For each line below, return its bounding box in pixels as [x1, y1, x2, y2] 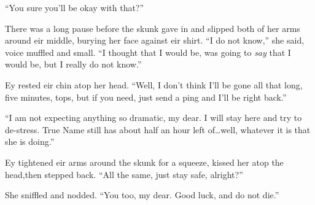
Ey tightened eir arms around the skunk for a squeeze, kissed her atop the [5, 155, 284, 168]
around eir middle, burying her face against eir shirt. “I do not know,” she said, [5, 34, 305, 47]
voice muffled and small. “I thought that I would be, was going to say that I [5, 45, 291, 58]
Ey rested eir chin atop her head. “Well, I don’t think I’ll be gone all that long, [5, 78, 303, 91]
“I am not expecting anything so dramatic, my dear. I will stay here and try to [5, 111, 302, 124]
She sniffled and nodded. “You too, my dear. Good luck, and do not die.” [5, 188, 279, 201]
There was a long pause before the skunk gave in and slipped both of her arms [5, 21, 300, 34]
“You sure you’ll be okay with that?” [5, 1, 144, 14]
